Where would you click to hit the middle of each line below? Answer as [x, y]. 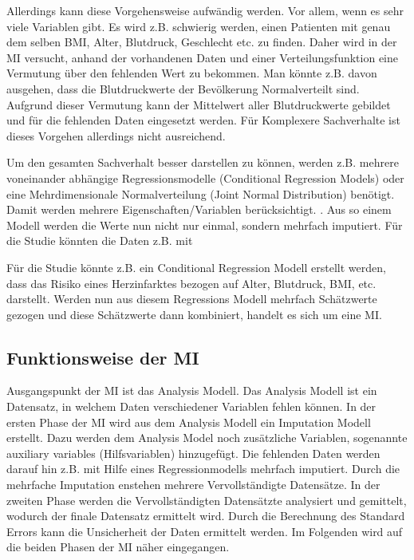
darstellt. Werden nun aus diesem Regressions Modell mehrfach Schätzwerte [192, 299]
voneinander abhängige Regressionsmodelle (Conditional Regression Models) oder [205, 177]
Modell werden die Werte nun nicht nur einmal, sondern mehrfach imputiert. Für [205, 225]
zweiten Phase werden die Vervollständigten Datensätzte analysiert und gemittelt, [207, 500]
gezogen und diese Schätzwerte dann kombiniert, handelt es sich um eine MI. [194, 314]
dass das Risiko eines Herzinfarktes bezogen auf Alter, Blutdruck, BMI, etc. [191, 283]
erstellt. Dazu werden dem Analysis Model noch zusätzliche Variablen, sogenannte [207, 438]
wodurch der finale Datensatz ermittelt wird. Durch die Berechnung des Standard [206, 516]
